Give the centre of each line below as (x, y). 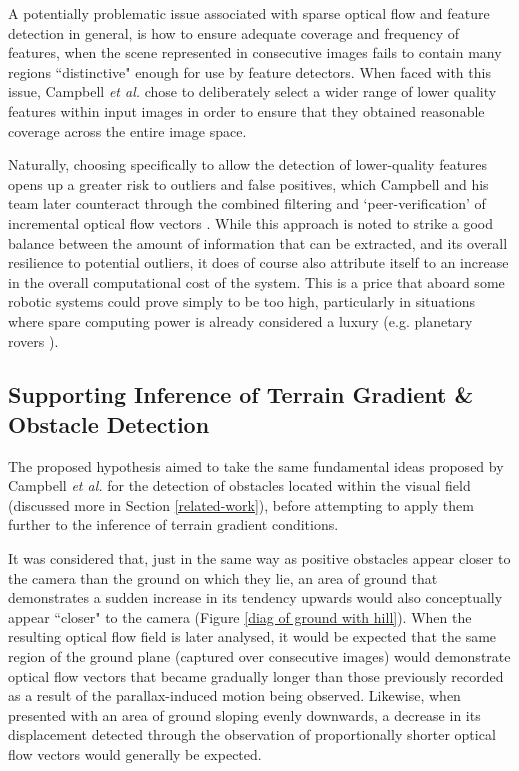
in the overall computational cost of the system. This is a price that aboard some (256, 281)
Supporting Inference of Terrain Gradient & (241, 394)
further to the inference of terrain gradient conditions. (173, 524)
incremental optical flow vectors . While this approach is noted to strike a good (251, 222)
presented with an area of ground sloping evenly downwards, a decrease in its (244, 714)
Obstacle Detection (109, 423)
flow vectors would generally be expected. (135, 754)
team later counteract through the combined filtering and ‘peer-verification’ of (247, 203)
